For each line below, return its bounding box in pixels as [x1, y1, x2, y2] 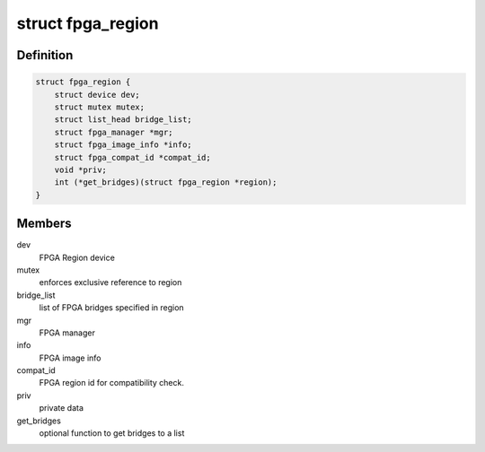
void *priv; [54, 164, 108, 175]
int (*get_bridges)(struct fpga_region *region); [54, 178, 278, 187]
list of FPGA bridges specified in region [39, 302, 184, 313]
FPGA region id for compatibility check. [39, 378, 184, 388]
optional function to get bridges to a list [39, 428, 185, 439]
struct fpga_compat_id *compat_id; [54, 152, 211, 162]
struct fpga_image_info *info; [54, 140, 192, 150]
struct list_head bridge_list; [54, 115, 192, 125]
